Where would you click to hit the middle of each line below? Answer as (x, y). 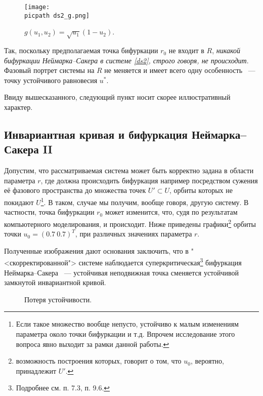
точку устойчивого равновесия (51, 80)
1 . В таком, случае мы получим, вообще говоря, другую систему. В (145, 201)
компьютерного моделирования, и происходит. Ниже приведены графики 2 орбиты (130, 223)
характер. (18, 107)
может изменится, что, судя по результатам (171, 212)
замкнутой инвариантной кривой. (55, 282)
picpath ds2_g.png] (57, 15)
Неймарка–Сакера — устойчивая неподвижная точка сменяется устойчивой (122, 272)
